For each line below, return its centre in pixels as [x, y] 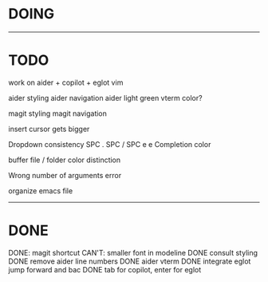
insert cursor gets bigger [49, 129]
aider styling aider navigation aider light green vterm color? [105, 97]
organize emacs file [41, 191]
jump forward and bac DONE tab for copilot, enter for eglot [105, 269]
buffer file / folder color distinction [65, 160]
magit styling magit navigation [58, 113]
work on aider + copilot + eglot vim [66, 82]
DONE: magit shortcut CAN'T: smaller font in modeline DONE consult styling [133, 252]
